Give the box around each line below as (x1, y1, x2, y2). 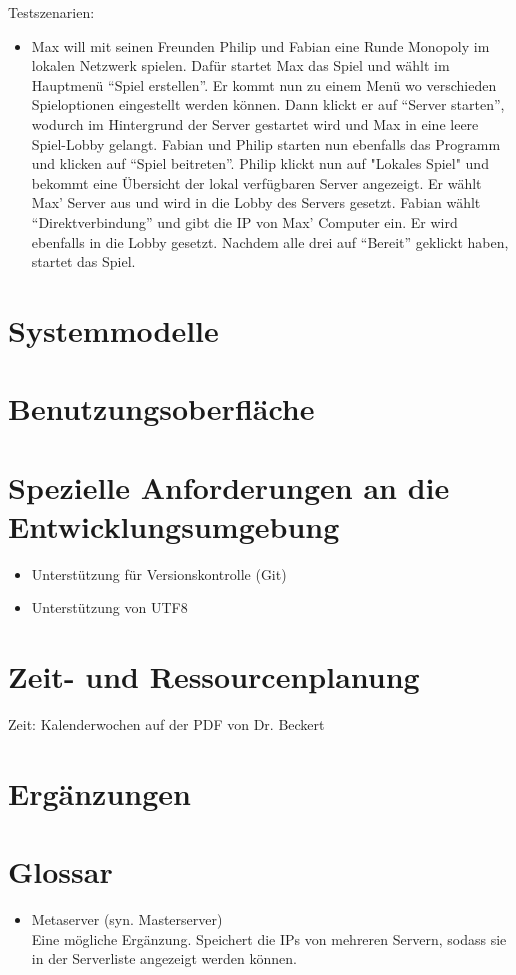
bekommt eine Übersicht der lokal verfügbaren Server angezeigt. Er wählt (31, 172, 482, 193)
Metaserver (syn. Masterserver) (31, 909, 223, 930)
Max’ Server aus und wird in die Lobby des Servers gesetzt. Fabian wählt (31, 192, 481, 213)
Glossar (8, 851, 113, 892)
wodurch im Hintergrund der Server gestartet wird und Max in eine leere (31, 113, 479, 134)
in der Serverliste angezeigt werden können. (31, 948, 297, 969)
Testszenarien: (8, 2, 95, 22)
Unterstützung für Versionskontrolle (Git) (31, 563, 287, 584)
